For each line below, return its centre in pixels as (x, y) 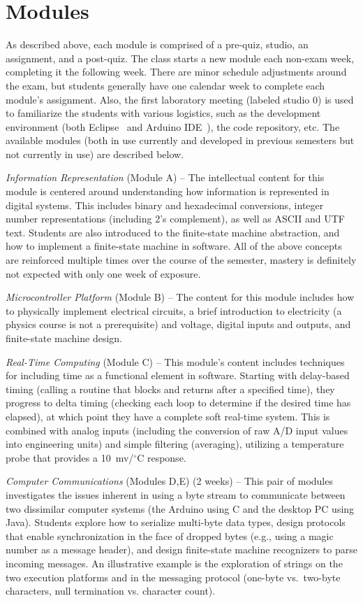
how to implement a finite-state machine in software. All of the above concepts (174, 246)
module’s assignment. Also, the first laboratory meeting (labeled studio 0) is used (180, 99)
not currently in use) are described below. (95, 154)
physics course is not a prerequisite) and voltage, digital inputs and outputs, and (178, 324)
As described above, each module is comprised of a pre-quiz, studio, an (157, 44)
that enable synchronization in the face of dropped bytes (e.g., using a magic (170, 535)
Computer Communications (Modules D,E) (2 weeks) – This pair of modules (169, 481)
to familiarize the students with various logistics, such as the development (163, 113)
